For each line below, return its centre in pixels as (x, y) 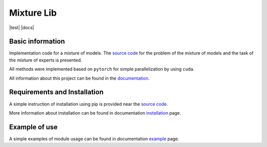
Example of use (33, 127)
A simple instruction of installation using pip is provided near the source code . (89, 104)
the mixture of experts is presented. (46, 60)
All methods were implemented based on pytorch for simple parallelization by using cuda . (102, 69)
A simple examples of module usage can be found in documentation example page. (94, 139)
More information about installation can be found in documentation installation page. (95, 113)
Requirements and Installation (56, 92)
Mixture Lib (33, 13)
